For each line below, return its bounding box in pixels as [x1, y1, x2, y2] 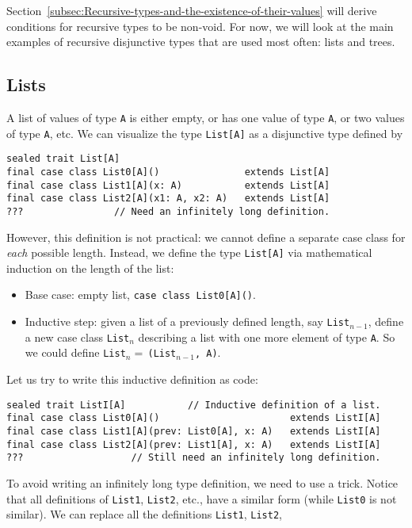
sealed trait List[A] [6, 153, 120, 165]
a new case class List [25, 328, 130, 345]
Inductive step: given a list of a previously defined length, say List [25, 313, 350, 330]
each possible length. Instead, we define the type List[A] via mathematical [6, 244, 372, 261]
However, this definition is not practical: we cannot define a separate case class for [6, 228, 406, 245]
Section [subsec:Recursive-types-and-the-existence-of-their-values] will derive [6, 2, 377, 18]
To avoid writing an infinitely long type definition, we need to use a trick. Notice [6, 474, 399, 491]
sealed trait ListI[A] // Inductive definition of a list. [6, 399, 381, 411]
